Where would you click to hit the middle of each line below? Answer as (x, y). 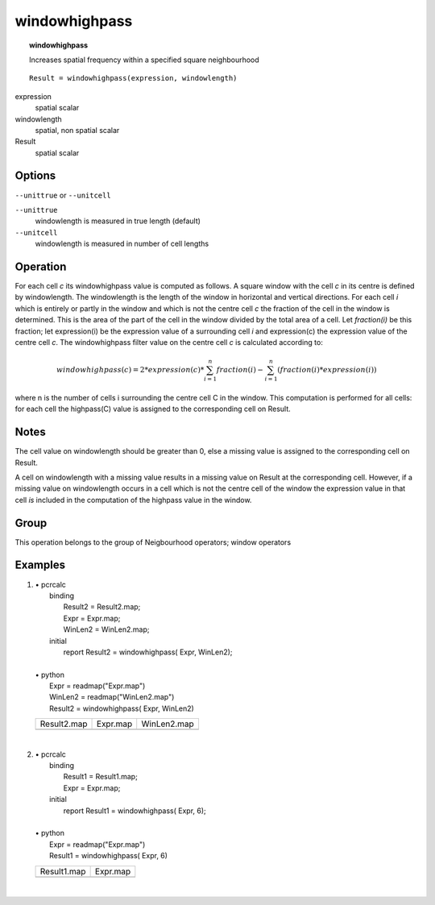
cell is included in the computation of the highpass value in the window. (133, 500)
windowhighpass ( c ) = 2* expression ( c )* (130, 370)
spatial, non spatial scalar (77, 130)
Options (35, 176)
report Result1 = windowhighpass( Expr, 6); (135, 811)
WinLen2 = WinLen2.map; (106, 629)
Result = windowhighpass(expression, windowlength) (133, 78)
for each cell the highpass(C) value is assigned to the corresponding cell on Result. (153, 409)
